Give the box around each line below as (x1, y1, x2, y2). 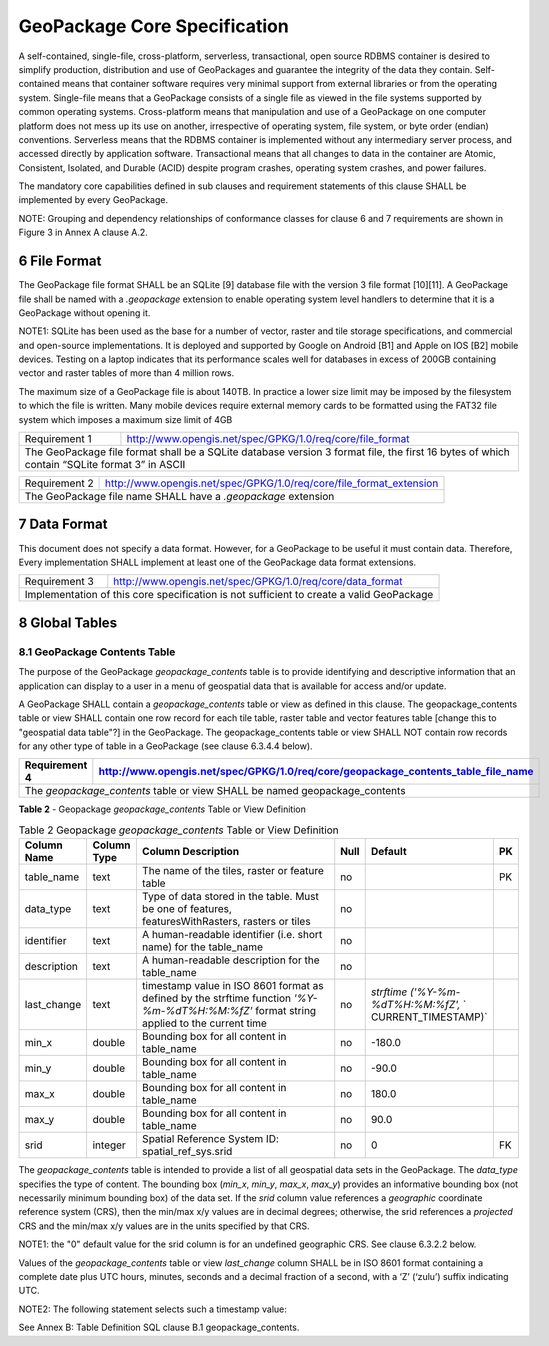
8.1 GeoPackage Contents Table (18, 645, 176, 659)
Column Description (141, 845, 240, 859)
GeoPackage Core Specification (18, 15, 289, 37)
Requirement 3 (24, 575, 94, 589)
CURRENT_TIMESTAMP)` (370, 1010, 488, 1024)
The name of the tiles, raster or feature (141, 864, 325, 878)
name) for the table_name (141, 940, 264, 954)
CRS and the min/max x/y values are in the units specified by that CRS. (18, 1220, 310, 1232)
